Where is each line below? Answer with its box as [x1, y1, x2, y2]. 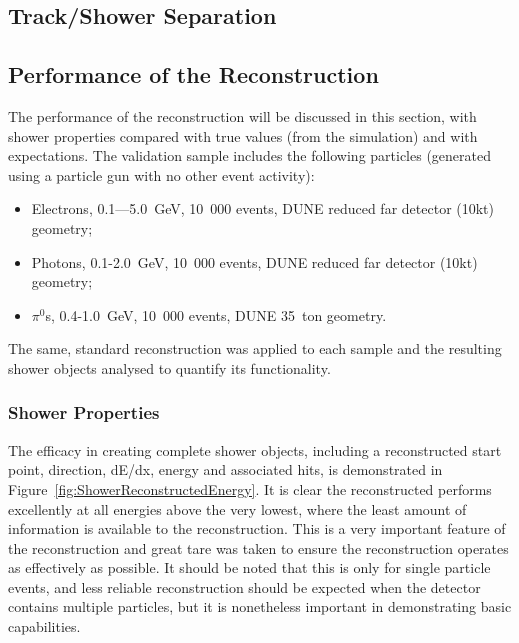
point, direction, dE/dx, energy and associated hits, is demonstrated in [8, 459, 443, 480]
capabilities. [8, 616, 81, 637]
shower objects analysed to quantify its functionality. [8, 357, 331, 378]
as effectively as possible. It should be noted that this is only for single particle [8, 557, 491, 578]
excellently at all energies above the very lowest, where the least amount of [8, 498, 467, 519]
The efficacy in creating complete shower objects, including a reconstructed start [8, 439, 502, 460]
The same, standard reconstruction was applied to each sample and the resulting [8, 338, 502, 359]
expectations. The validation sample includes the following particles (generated [8, 145, 491, 166]
